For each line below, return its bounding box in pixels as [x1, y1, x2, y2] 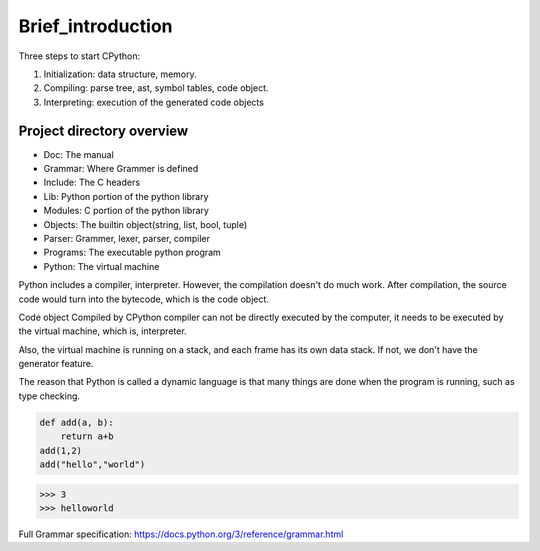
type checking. [18, 390, 80, 402]
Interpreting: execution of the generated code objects [43, 96, 265, 108]
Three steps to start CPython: [18, 50, 140, 62]
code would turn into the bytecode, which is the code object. [18, 293, 270, 305]
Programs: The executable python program [43, 246, 222, 259]
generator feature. [18, 358, 94, 370]
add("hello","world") [39, 459, 146, 470]
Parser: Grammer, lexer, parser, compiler [43, 232, 210, 244]
